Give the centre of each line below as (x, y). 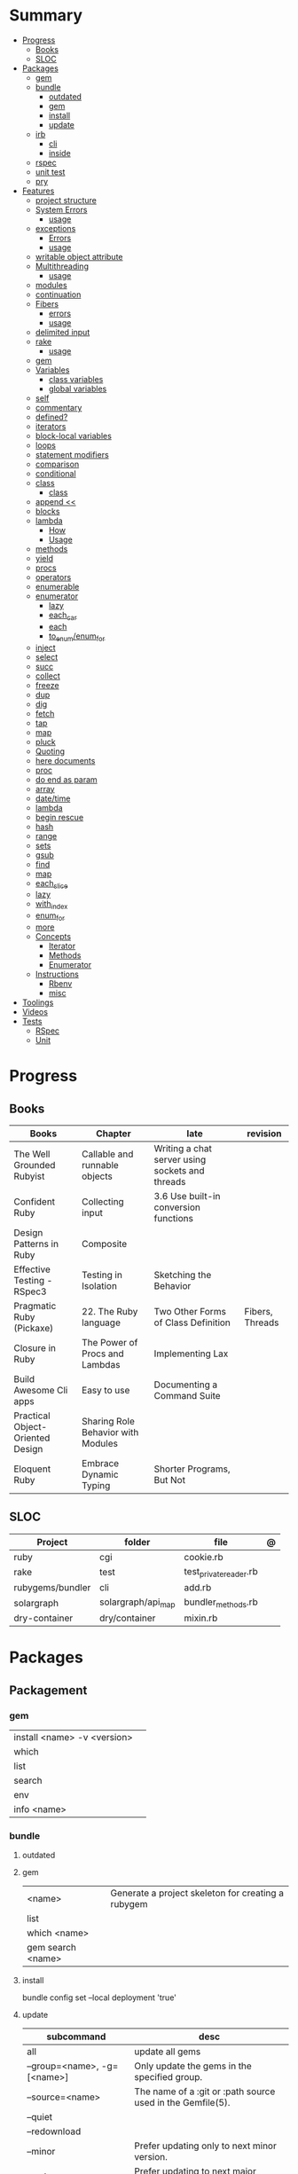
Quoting (50, 751)
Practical (32, 1416)
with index (51, 905)
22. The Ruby (110, 1311)
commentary (59, 407)
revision (264, 1134)
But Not (170, 1479)
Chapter (114, 1134)
